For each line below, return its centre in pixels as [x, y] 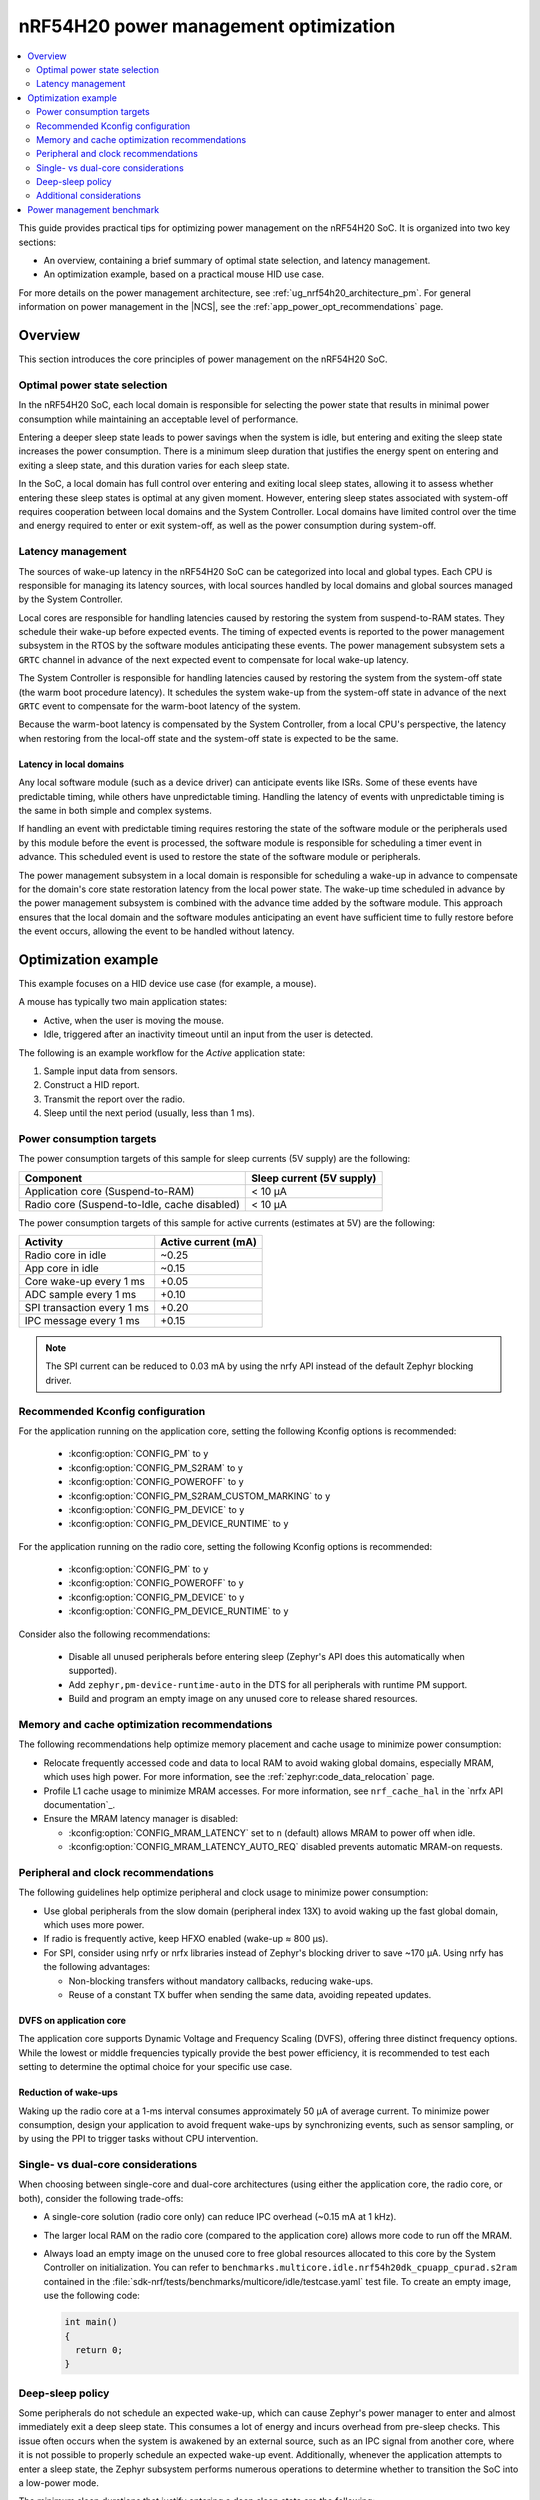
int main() [91, 2322]
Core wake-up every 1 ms [84, 1282]
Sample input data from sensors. [111, 1071]
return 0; [99, 2349]
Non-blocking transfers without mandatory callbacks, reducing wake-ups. [221, 1981]
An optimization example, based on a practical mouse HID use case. [184, 274]
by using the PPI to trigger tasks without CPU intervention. [138, 2139]
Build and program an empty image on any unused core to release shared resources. [243, 1699]
